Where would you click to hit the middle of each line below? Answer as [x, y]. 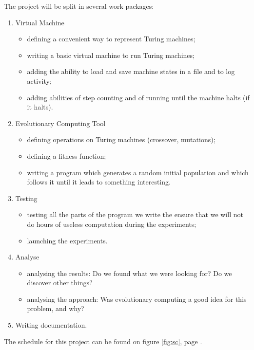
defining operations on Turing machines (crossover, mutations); [121, 139]
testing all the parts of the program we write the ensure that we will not [135, 214]
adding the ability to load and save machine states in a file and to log [131, 71]
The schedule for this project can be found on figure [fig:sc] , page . [103, 341]
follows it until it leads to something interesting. [99, 182]
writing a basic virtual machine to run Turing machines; [111, 55]
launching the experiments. [67, 240]
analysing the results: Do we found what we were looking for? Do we [129, 273]
